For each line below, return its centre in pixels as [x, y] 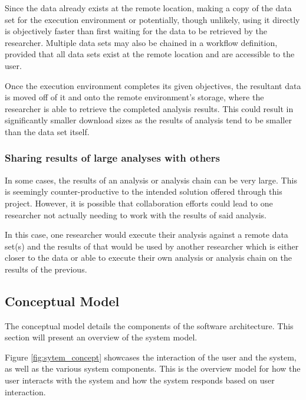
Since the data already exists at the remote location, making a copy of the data [148, 8]
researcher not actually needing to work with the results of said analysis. [136, 214]
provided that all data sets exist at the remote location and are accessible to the [150, 54]
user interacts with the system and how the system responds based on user [140, 380]
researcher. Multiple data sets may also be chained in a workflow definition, [141, 42]
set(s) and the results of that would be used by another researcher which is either [152, 246]
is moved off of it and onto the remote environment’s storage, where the [134, 97]
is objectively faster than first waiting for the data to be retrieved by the [136, 31]
